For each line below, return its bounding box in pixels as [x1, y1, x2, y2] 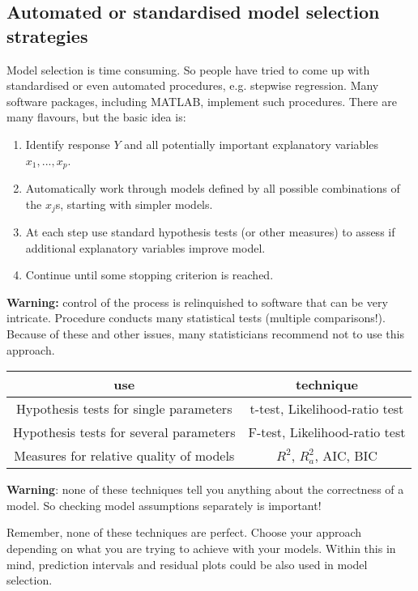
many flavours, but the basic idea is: [6, 108, 186, 125]
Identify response [25, 135, 110, 152]
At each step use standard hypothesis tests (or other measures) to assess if [25, 223, 395, 240]
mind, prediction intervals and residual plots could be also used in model [6, 555, 368, 572]
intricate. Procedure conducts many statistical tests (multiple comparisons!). [6, 309, 386, 326]
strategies [6, 23, 88, 48]
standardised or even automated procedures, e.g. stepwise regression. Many [6, 77, 379, 94]
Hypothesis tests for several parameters [13, 423, 236, 442]
